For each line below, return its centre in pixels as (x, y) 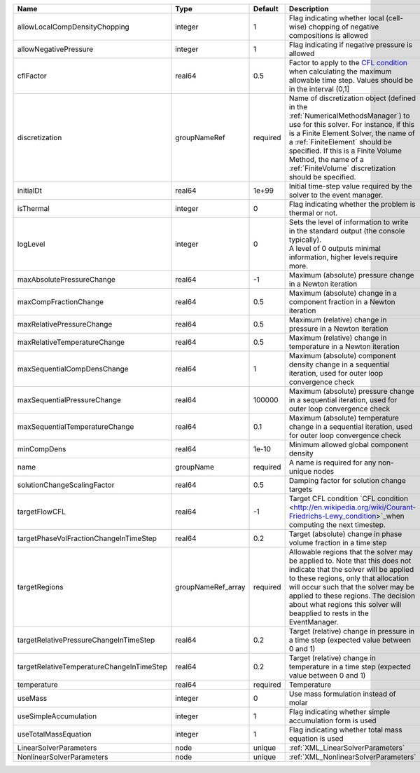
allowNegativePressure (55, 49)
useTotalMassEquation (54, 734)
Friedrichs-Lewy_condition (332, 516)
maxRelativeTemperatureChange (71, 342)
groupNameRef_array (210, 587)
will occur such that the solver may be (351, 587)
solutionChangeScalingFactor (66, 485)
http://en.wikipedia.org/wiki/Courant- (355, 507)
